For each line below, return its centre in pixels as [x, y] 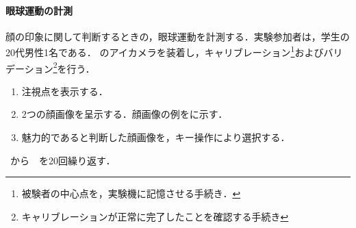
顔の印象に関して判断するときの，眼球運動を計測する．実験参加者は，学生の [178, 36]
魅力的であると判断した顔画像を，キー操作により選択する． [156, 137]
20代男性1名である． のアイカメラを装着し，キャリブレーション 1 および [165, 51]
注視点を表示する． [65, 91]
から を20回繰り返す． [63, 160]
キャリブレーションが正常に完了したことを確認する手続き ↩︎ [155, 216]
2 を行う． [74, 67]
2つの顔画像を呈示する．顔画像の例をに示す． [125, 114]
